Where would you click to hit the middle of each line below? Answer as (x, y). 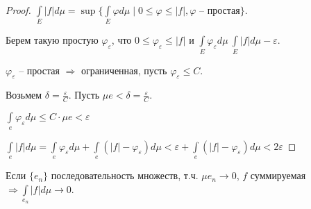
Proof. (18, 10)
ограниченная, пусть (124, 70)
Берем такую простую (52, 40)
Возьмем (24, 95)
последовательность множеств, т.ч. (125, 175)
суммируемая (278, 175)
